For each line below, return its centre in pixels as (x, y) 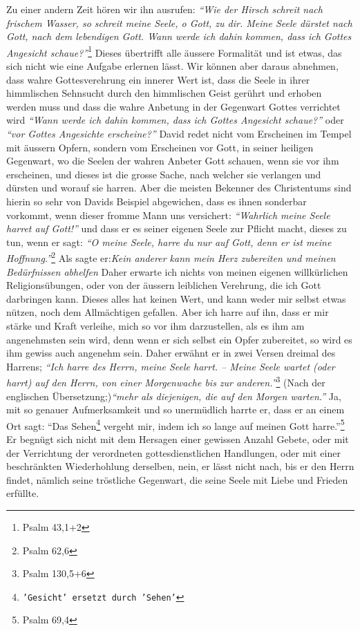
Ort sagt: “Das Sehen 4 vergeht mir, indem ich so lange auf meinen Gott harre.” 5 (176, 424)
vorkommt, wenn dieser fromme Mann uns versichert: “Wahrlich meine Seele (168, 215)
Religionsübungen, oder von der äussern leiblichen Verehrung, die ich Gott (164, 285)
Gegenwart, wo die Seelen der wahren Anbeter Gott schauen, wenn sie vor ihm (173, 161)
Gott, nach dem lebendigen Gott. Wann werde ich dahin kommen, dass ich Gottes (179, 36)
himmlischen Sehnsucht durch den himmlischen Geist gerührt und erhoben (164, 93)
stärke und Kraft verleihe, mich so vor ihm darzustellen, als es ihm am (155, 325)
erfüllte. (23, 493)
